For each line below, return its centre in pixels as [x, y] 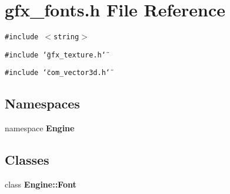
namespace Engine [40, 128]
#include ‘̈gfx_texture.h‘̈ [55, 55]
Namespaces [42, 103]
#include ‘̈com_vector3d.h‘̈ [57, 73]
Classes [27, 160]
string [66, 37]
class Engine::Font [41, 184]
